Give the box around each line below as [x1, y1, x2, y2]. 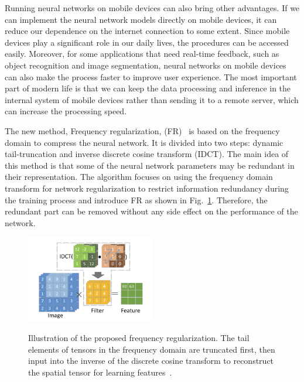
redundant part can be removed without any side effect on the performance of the [5, 205, 298, 217]
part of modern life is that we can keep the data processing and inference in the [5, 82, 291, 94]
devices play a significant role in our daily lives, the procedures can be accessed [5, 36, 289, 48]
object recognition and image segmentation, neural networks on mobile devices [5, 59, 286, 71]
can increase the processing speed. [5, 105, 127, 117]
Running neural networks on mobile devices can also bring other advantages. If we [5, 2, 300, 13]
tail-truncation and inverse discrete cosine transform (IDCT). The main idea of [5, 148, 289, 160]
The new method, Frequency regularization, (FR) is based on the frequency [5, 124, 280, 137]
